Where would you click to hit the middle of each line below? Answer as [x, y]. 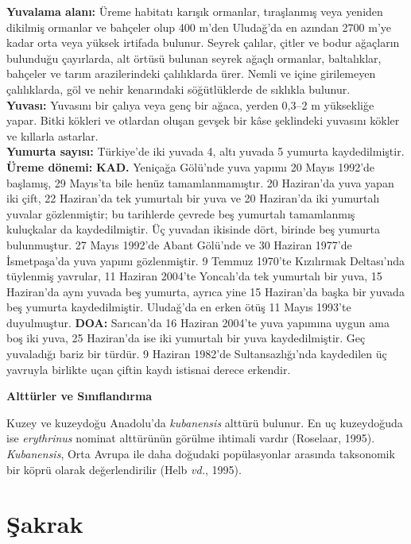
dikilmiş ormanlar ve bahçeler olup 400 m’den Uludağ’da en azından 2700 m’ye [199, 27]
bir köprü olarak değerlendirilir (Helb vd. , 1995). [124, 469]
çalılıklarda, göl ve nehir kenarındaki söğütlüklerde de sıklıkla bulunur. [178, 89]
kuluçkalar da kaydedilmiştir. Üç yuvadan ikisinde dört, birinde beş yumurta [193, 229]
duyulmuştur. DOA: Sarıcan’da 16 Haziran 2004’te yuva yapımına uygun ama [198, 322]
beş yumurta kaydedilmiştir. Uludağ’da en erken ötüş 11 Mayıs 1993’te [179, 307]
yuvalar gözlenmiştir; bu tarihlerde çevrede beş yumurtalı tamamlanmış [181, 213]
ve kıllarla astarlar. [52, 135]
